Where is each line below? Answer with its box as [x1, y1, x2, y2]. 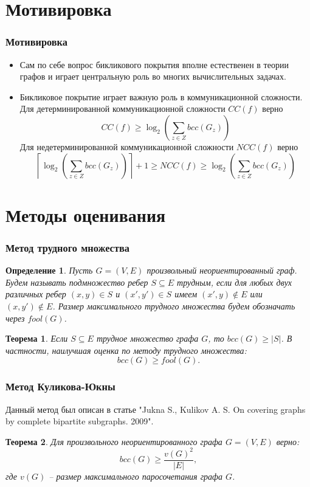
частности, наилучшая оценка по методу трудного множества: [5, 344, 247, 356]
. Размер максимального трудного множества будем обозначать [52, 299, 295, 312]
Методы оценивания [5, 202, 166, 227]
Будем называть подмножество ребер [5, 275, 148, 288]
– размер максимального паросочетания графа [49, 469, 223, 482]
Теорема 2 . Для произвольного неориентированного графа [5, 435, 222, 447]
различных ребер [5, 288, 66, 300]
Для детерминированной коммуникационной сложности [19, 102, 226, 115]
